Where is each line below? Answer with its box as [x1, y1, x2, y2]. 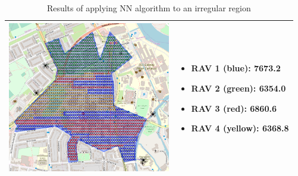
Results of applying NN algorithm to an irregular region [46, 2, 251, 14]
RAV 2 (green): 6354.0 [191, 82, 286, 95]
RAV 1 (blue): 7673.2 [191, 62, 281, 74]
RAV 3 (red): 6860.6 [191, 102, 277, 114]
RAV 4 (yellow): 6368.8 [191, 122, 289, 134]
